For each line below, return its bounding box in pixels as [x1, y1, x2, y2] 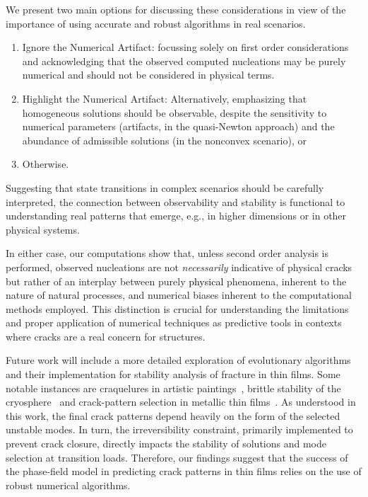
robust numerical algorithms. [6, 477, 131, 492]
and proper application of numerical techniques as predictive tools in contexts [6, 315, 342, 330]
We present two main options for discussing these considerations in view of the [6, 2, 346, 16]
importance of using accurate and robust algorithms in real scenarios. [6, 16, 306, 30]
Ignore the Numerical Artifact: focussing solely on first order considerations [22, 40, 349, 55]
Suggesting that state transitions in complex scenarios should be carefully [6, 180, 324, 195]
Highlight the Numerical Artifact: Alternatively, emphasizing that [22, 91, 307, 105]
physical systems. [6, 222, 80, 236]
